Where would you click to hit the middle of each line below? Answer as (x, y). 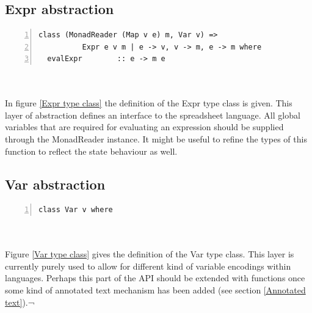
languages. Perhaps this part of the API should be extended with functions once (155, 278)
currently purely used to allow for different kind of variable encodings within (148, 266)
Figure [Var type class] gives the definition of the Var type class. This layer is (150, 254)
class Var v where (76, 210)
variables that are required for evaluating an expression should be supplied (144, 127)
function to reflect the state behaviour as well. (91, 151)
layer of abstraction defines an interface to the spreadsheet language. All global (153, 115)
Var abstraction (55, 184)
